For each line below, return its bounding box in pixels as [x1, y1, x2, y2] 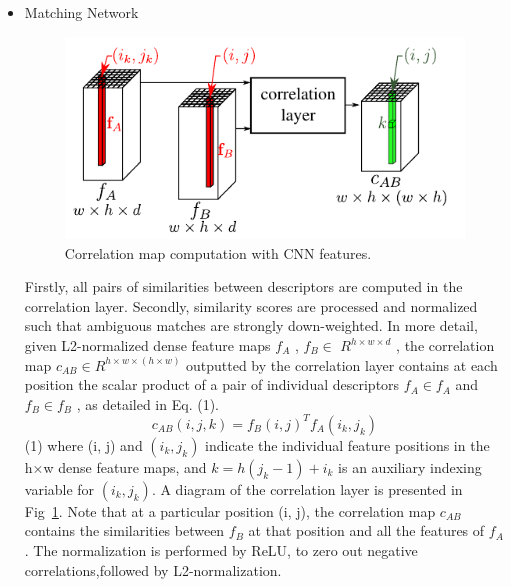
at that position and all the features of [248, 520, 485, 541]
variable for [24, 478, 95, 499]
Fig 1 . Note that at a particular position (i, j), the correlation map [24, 500, 436, 521]
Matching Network [24, 2, 139, 22]
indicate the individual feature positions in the [205, 434, 490, 455]
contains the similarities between [24, 520, 225, 541]
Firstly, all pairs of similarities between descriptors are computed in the [24, 276, 463, 297]
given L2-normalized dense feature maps [24, 335, 271, 355]
